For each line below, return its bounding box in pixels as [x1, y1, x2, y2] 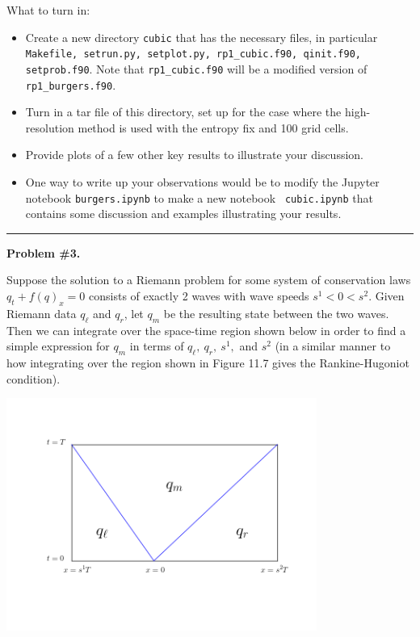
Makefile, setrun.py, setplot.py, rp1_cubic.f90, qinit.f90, [25, 48, 362, 61]
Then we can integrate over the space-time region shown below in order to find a [6, 321, 406, 338]
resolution [25, 119, 74, 136]
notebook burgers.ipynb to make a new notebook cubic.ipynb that [25, 189, 374, 206]
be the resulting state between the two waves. [163, 304, 389, 321]
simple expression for [6, 337, 110, 354]
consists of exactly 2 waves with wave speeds [89, 287, 309, 304]
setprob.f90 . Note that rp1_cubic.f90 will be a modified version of [25, 60, 367, 77]
